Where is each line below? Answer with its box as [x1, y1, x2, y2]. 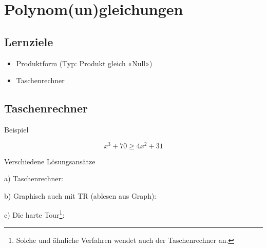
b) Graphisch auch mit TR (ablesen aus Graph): [4, 190, 157, 201]
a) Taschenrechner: [4, 173, 63, 184]
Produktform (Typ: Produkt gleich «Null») [16, 58, 152, 68]
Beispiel [4, 124, 29, 135]
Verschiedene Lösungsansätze [4, 156, 96, 166]
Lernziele [4, 33, 53, 49]
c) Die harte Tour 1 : [4, 208, 65, 220]
